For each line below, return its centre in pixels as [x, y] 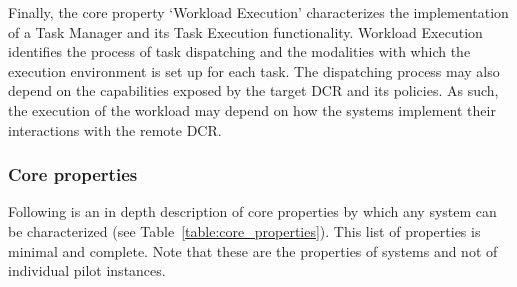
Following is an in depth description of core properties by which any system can [252, 211]
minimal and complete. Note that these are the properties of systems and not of [253, 250]
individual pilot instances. [87, 270]
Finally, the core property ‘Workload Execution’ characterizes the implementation [258, 12]
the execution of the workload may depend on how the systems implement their [252, 109]
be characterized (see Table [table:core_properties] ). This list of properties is [244, 230]
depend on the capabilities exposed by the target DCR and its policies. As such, [253, 90]
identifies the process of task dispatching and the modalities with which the [239, 51]
